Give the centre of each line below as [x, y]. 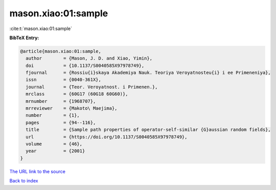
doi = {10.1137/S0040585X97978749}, [85, 65]
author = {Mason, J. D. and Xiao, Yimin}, [89, 58]
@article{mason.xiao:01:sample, [61, 51]
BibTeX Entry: [24, 38]
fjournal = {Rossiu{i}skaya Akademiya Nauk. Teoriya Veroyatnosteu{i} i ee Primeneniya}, [148, 73]
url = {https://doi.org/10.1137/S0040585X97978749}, [107, 137]
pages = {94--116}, [61, 123]
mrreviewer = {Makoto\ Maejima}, [72, 108]
